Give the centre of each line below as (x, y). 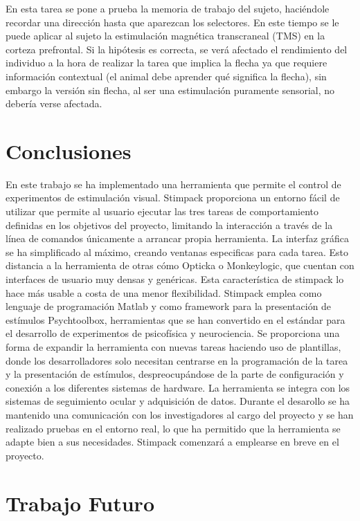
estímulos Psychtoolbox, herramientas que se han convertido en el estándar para (175, 319)
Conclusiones (69, 150)
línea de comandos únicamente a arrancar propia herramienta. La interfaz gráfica (178, 238)
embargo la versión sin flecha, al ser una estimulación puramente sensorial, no (170, 90)
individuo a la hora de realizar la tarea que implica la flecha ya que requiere (166, 63)
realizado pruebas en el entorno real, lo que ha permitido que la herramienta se (173, 428)
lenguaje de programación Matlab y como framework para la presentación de (169, 306)
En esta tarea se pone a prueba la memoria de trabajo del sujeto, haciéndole (168, 8)
